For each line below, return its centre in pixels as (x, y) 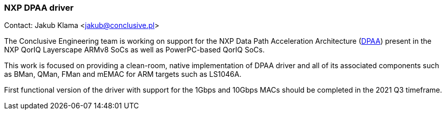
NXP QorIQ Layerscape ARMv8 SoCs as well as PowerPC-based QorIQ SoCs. (134, 50)
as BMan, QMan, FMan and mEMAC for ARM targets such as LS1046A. (123, 74)
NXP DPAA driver (39, 8)
